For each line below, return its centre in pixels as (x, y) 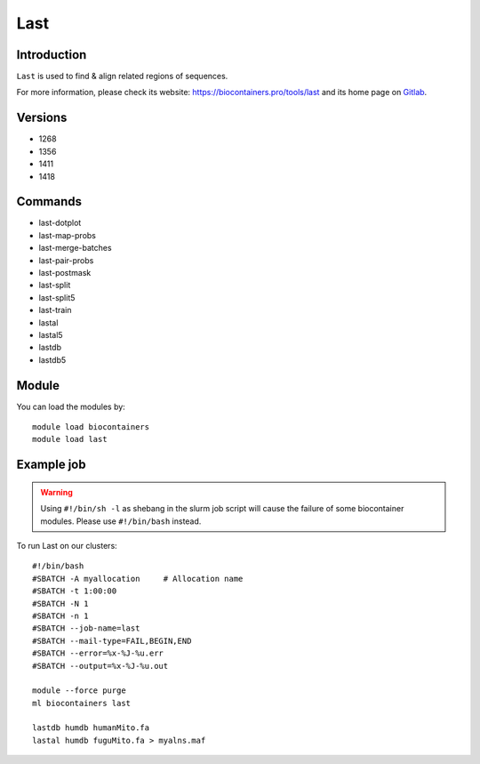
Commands (49, 201)
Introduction (52, 55)
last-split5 (57, 297)
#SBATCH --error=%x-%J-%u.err (98, 653)
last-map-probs (68, 235)
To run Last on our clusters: (67, 546)
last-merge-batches (75, 248)
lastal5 (51, 334)
